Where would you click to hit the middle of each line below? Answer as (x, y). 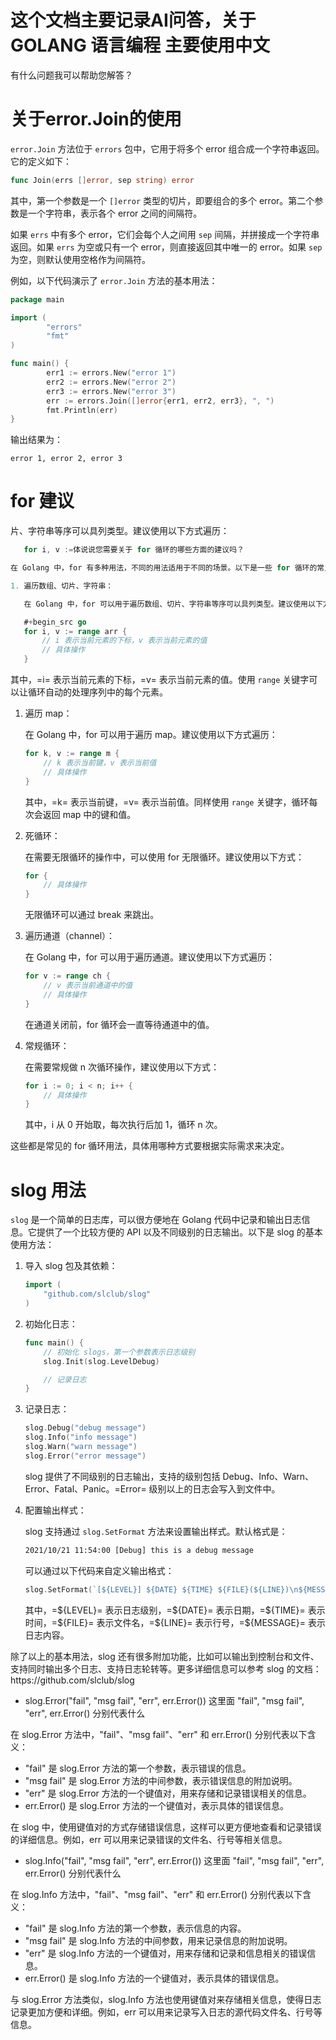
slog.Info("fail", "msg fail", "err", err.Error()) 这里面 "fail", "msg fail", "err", (174, 1860)
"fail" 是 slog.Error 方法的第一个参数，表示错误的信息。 (138, 1768)
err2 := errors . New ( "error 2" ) (111, 382)
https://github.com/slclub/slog (72, 1680)
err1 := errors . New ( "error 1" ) (111, 373)
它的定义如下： (41, 161)
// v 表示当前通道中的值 (88, 986)
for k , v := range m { (72, 754)
